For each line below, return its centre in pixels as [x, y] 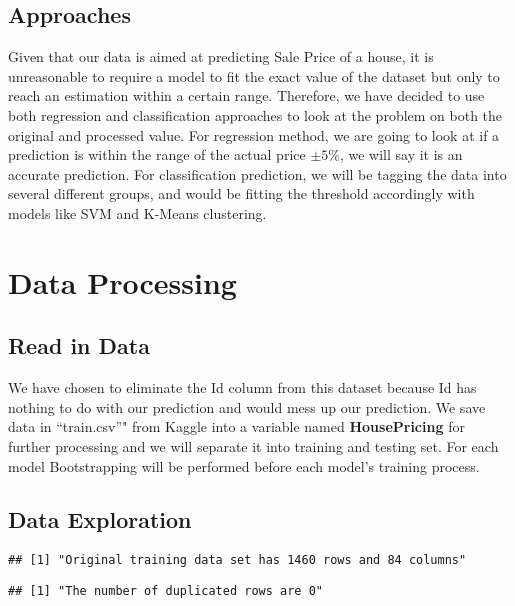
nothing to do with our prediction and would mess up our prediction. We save [247, 406]
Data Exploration [100, 519]
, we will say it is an [401, 154]
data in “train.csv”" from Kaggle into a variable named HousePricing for [236, 426]
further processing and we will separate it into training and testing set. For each [253, 445]
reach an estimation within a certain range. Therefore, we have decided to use [246, 95]
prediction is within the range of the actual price [157, 154]
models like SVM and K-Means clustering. [137, 212]
